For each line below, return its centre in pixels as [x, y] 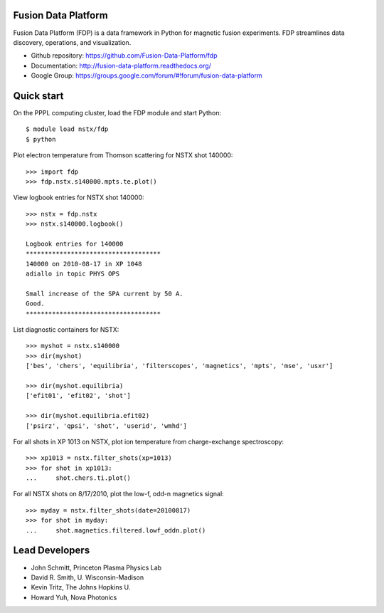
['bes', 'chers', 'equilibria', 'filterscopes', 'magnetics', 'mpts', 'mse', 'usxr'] [180, 366]
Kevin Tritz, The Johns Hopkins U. [81, 587]
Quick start [38, 96]
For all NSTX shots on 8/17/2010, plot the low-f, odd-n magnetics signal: [118, 494]
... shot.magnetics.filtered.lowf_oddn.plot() [116, 530]
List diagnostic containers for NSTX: [66, 330]
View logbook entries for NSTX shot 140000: [79, 198]
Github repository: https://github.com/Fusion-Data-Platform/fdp [124, 56]
